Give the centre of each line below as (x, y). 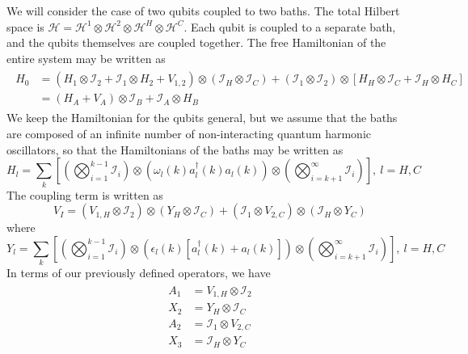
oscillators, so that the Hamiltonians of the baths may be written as (175, 149)
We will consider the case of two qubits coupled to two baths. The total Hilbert (203, 11)
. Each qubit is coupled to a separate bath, (290, 26)
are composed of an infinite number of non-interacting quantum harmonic (189, 134)
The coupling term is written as (85, 194)
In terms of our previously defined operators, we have (139, 273)
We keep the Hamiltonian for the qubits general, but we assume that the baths (202, 118)
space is (25, 26)
